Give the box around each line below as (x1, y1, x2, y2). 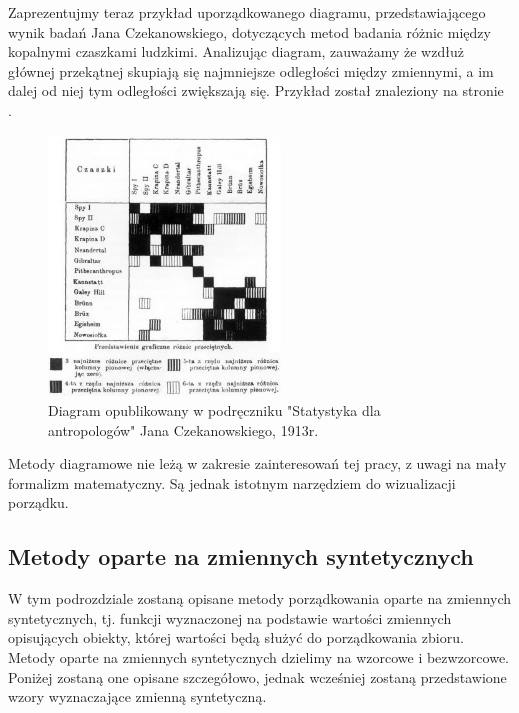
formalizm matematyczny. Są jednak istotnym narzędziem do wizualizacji (8, 472, 456, 493)
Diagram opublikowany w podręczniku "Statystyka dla (48, 400, 381, 421)
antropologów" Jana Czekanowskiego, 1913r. (48, 419, 319, 440)
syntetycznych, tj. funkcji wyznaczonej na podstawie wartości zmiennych (8, 607, 452, 628)
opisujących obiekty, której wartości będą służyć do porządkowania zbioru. (8, 627, 464, 648)
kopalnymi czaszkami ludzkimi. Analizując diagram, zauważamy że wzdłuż (8, 41, 464, 62)
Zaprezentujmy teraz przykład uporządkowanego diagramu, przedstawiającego (8, 2, 486, 22)
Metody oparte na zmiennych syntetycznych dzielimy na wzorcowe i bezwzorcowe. (8, 646, 510, 667)
